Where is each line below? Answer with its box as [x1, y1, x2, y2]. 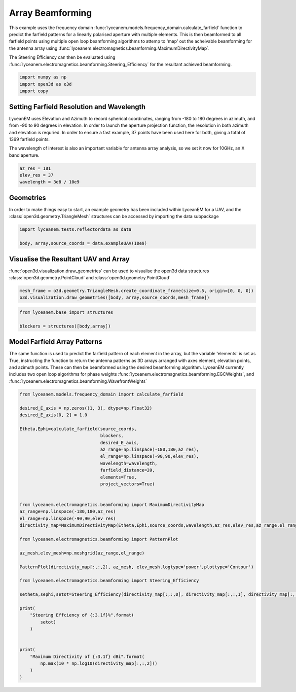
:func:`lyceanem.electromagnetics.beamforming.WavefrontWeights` [9, 378, 148, 384]
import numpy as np [19, 74, 67, 80]
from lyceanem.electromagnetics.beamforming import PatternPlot [19, 537, 179, 542]
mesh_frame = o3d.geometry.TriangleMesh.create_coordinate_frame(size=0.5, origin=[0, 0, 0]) [19, 288, 254, 293]
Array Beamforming [9, 7, 92, 18]
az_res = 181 [19, 165, 51, 171]
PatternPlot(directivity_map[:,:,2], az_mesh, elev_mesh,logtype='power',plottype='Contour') [19, 564, 254, 570]
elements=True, [100, 474, 137, 480]
